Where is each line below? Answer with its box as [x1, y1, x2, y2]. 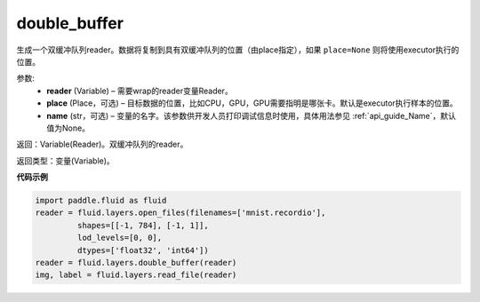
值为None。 [46, 123, 91, 133]
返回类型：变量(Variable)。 [16, 155, 115, 166]
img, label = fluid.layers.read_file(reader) [35, 270, 237, 280]
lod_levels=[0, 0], [76, 233, 163, 243]
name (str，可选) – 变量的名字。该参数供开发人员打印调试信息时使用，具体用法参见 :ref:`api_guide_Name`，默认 [46, 110, 457, 121]
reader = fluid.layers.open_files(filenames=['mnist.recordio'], [35, 208, 326, 218]
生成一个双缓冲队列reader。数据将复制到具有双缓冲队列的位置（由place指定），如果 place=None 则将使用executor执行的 [16, 44, 460, 55]
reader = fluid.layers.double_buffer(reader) [35, 258, 237, 267]
